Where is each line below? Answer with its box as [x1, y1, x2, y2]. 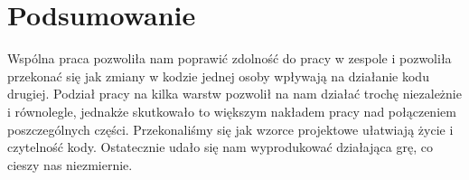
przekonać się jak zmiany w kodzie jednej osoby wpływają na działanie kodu [7, 66, 429, 85]
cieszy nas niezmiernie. [7, 155, 133, 174]
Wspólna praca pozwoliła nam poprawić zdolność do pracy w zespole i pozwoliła [7, 49, 452, 68]
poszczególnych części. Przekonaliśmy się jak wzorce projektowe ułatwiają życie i [7, 119, 454, 138]
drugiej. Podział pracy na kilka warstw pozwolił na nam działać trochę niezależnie [7, 84, 462, 103]
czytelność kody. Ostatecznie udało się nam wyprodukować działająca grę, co [7, 137, 433, 156]
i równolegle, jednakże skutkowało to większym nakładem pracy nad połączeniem [7, 101, 456, 120]
